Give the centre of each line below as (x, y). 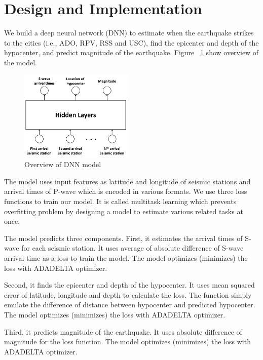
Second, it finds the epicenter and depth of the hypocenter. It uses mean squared (129, 285)
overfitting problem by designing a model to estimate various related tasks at (124, 211)
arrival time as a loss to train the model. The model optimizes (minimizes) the (126, 257)
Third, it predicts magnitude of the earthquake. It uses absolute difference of (123, 331)
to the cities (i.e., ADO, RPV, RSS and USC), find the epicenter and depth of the (131, 42)
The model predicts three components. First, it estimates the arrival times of (123, 238)
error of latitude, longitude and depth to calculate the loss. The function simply (128, 294)
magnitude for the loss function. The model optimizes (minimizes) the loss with (127, 342)
